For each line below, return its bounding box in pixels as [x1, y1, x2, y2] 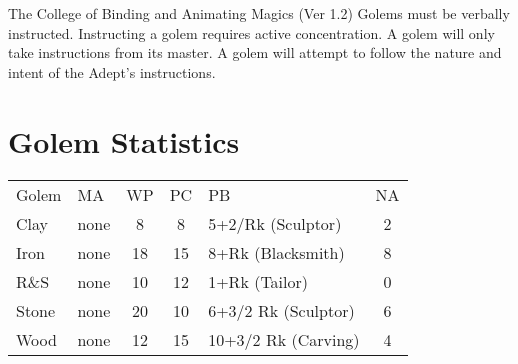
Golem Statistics [8, 120, 240, 161]
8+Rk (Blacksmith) [208, 240, 345, 264]
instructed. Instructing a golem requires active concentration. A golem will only [8, 22, 495, 43]
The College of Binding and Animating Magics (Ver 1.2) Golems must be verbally [8, 3, 510, 23]
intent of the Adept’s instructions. [8, 61, 216, 82]
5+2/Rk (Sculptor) [208, 211, 342, 235]
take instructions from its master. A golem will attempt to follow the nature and [8, 42, 502, 63]
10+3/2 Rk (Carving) [208, 327, 360, 351]
